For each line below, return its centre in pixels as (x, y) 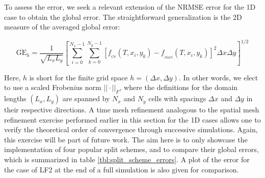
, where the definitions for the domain (179, 87)
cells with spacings (177, 98)
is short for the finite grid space (78, 77)
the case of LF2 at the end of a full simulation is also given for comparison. (122, 169)
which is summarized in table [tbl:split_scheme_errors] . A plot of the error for (127, 159)
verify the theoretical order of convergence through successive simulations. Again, (131, 129)
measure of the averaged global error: (62, 27)
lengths (15, 98)
